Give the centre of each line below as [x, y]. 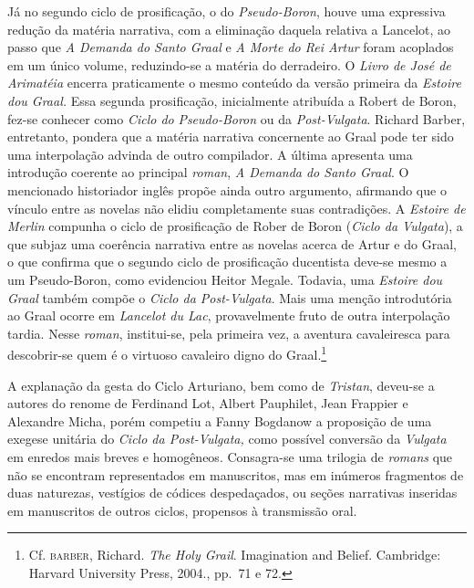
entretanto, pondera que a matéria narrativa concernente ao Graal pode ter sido [231, 136]
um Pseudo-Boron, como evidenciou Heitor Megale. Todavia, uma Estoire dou [225, 279]
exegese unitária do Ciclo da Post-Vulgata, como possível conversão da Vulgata [227, 439]
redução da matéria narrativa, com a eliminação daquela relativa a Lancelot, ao [229, 29]
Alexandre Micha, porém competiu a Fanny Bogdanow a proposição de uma [220, 420]
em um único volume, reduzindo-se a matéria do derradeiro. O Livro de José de [229, 64]
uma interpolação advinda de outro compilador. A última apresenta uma [210, 154]
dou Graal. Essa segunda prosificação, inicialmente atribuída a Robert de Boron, [232, 100]
